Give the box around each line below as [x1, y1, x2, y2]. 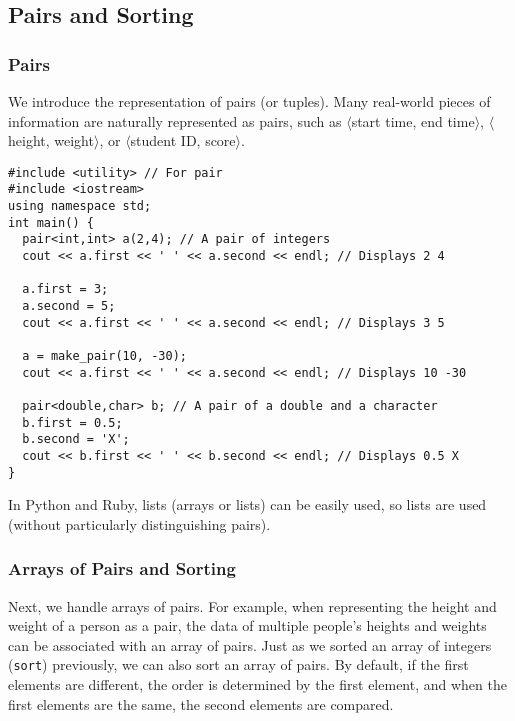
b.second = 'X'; [22, 432, 130, 447]
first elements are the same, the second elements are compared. [8, 693, 394, 714]
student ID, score [130, 130, 236, 151]
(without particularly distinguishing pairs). [8, 513, 271, 534]
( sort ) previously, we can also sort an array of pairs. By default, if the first [8, 654, 469, 675]
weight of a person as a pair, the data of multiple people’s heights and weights [8, 615, 487, 636]
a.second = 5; [22, 299, 116, 314]
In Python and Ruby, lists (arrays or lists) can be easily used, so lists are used [8, 494, 487, 515]
